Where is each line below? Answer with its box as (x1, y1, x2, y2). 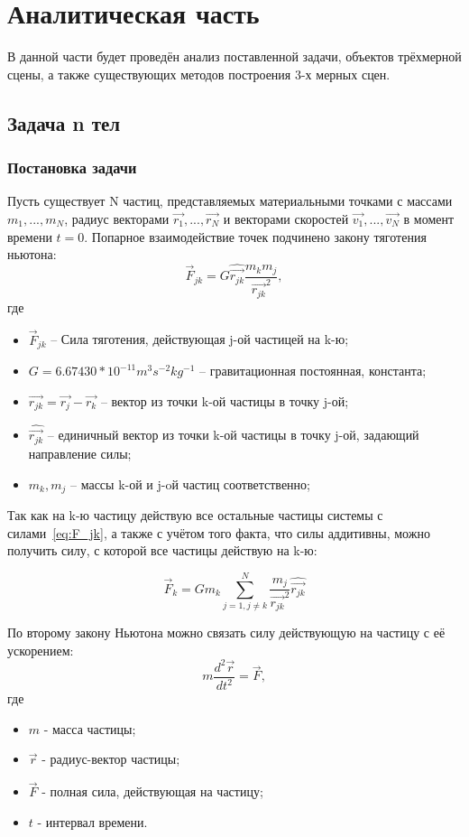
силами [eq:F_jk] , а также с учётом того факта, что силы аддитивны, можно (7, 523, 430, 542)
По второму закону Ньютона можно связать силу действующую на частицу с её (7, 623, 446, 642)
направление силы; (28, 443, 132, 462)
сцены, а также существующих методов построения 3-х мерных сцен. (7, 64, 391, 83)
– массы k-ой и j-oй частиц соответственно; (70, 474, 310, 493)
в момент (403, 209, 455, 228)
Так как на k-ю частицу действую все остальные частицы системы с (7, 505, 383, 524)
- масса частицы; (43, 719, 136, 738)
